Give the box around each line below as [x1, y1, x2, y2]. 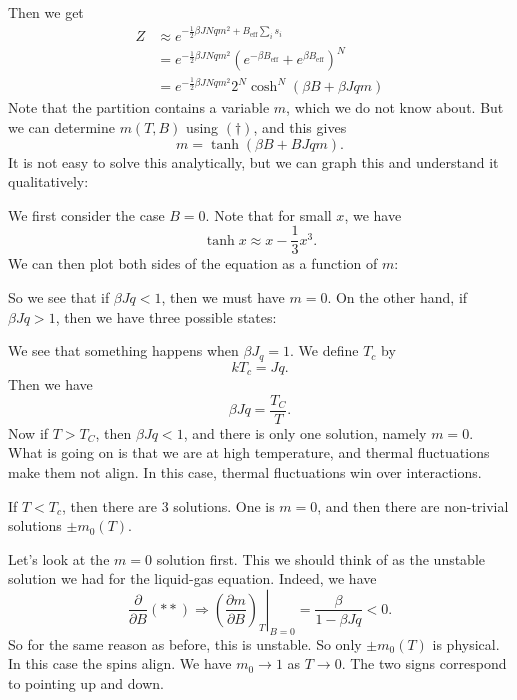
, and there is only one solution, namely [183, 422, 427, 443]
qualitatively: [8, 171, 89, 192]
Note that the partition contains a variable [8, 97, 270, 118]
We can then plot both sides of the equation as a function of [8, 253, 378, 274]
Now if [8, 422, 49, 443]
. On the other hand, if [327, 287, 468, 308]
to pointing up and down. [8, 672, 164, 693]
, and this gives [253, 117, 347, 138]
